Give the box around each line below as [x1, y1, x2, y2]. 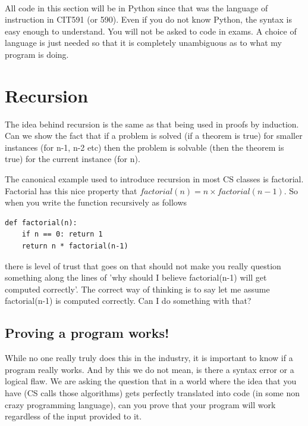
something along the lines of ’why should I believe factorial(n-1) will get [5, 271, 267, 284]
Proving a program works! [5, 324, 169, 342]
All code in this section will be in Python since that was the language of [5, 1, 268, 14]
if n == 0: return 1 [21, 230, 103, 239]
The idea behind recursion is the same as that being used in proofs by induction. [5, 117, 299, 130]
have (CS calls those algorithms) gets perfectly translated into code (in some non [5, 386, 300, 399]
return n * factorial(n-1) [21, 242, 128, 251]
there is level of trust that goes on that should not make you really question [5, 259, 281, 272]
